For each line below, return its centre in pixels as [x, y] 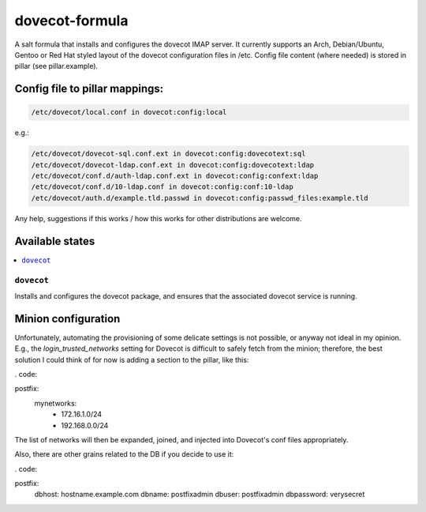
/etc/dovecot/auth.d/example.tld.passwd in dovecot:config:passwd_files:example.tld [200, 198]
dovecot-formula [71, 21]
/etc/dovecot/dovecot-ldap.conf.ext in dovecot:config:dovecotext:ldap [173, 165]
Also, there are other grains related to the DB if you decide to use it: [124, 454]
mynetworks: [56, 403]
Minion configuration [67, 319]
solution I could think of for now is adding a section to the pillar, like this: [132, 360]
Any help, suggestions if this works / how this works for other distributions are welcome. [159, 218]
